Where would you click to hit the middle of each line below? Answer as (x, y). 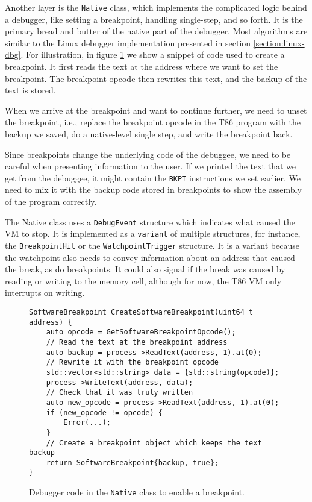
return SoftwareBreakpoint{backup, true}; (132, 463)
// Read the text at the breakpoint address (137, 342)
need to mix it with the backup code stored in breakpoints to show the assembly (153, 190)
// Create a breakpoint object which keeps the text (154, 443)
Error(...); (87, 423)
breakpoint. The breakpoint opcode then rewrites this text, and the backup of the (156, 78)
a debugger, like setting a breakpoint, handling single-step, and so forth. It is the (154, 19)
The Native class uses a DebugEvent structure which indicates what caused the (150, 221)
